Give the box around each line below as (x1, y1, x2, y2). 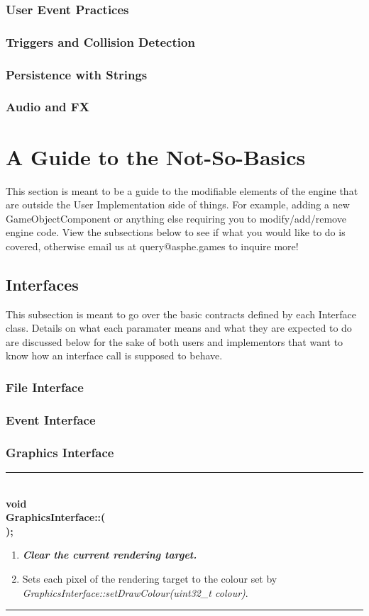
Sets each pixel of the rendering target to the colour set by (22, 571, 277, 586)
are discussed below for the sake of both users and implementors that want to (6, 334, 343, 349)
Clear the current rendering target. (22, 547, 197, 562)
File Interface (6, 378, 84, 396)
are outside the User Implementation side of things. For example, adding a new (6, 197, 350, 212)
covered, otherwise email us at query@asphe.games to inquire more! (6, 238, 299, 253)
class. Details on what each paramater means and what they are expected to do (6, 320, 352, 335)
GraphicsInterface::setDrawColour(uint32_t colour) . (22, 585, 248, 600)
